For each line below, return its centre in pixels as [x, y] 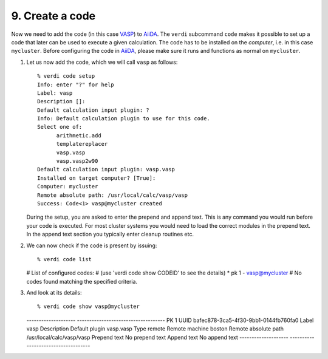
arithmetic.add [79, 135]
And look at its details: [54, 293]
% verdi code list [65, 259]
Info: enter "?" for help [76, 84]
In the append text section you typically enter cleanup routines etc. [110, 234]
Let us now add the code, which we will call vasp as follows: [102, 62]
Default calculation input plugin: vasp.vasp [106, 169]
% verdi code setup [66, 76]
